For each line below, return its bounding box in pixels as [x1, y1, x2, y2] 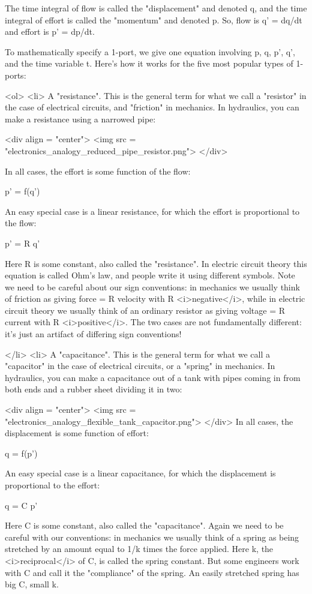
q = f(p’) [5, 446, 38, 459]
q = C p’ [5, 499, 38, 511]
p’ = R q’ [5, 236, 40, 249]
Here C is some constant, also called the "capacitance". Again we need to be [5, 519, 284, 532]
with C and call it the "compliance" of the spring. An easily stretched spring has [5, 566, 299, 578]
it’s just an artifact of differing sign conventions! [5, 328, 182, 340]
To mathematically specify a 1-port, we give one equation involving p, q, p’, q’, [5, 45, 295, 58]
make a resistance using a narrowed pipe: [5, 112, 156, 125]
